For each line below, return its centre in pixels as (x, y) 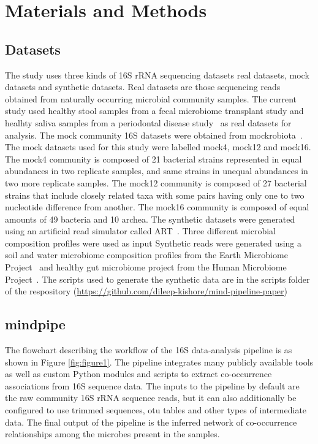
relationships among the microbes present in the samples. (112, 434)
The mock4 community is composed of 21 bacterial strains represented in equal (153, 159)
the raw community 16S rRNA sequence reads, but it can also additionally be (151, 398)
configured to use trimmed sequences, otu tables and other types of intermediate (156, 410)
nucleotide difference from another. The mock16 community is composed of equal (157, 207)
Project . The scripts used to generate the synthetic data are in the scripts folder (157, 279)
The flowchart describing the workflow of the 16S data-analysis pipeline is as (149, 350)
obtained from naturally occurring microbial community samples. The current (151, 98)
